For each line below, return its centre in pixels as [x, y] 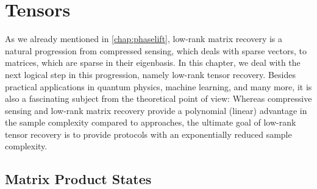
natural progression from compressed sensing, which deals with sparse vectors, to [156, 50]
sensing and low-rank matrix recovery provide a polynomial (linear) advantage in [156, 110]
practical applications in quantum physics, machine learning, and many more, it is [158, 86]
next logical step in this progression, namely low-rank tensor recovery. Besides [150, 74]
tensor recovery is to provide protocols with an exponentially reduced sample [148, 134]
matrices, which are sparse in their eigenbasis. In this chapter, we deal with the [153, 62]
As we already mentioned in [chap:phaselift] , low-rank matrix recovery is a [144, 39]
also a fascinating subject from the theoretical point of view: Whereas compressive [158, 98]
